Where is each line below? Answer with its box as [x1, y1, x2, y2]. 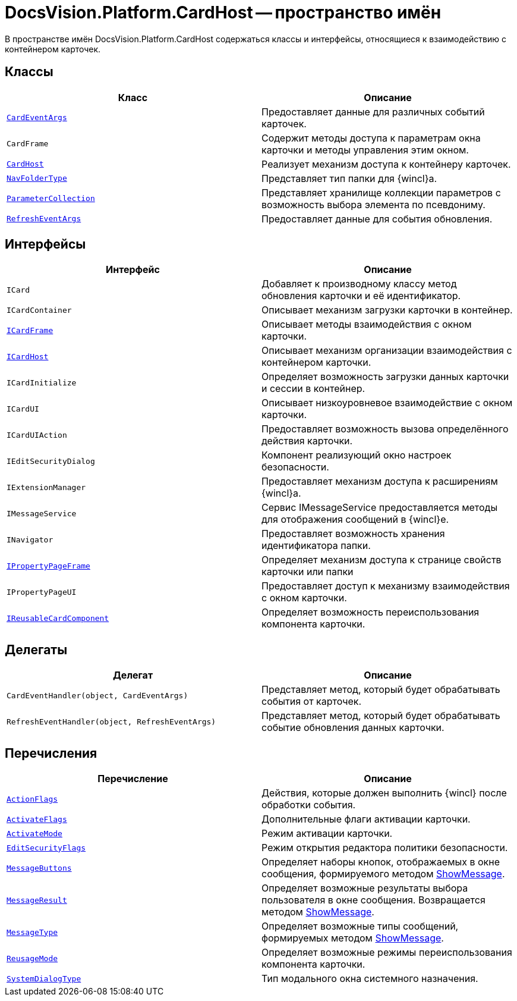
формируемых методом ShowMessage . [261, 932, 444, 944]
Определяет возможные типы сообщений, [261, 920, 459, 933]
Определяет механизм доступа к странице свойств [261, 554, 502, 566]
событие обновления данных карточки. [261, 721, 445, 734]
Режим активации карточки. [261, 827, 393, 840]
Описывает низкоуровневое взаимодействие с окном [261, 397, 513, 409]
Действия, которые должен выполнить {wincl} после [261, 787, 507, 799]
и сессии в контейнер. [261, 382, 365, 395]
